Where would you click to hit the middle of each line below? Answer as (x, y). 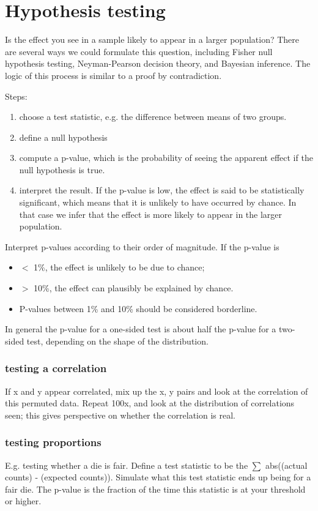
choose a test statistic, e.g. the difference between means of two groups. (153, 117)
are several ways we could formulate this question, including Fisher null (139, 51)
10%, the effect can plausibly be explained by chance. (134, 288)
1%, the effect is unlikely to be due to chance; (119, 267)
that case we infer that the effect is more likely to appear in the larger (151, 214)
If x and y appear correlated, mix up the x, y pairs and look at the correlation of (157, 391)
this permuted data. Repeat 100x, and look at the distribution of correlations (150, 403)
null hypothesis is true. (62, 169)
